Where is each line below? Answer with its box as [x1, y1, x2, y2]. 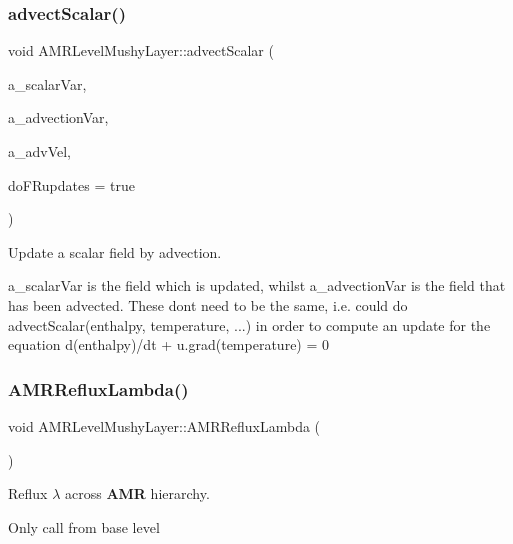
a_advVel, [8, 141, 72, 161]
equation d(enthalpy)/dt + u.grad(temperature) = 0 [8, 334, 330, 355]
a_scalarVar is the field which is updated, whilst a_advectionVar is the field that [8, 275, 506, 296]
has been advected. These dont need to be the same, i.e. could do [8, 294, 408, 315]
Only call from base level [8, 516, 160, 537]
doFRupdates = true [8, 174, 135, 195]
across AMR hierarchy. [64, 483, 210, 504]
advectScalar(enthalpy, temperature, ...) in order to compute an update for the [8, 314, 491, 335]
